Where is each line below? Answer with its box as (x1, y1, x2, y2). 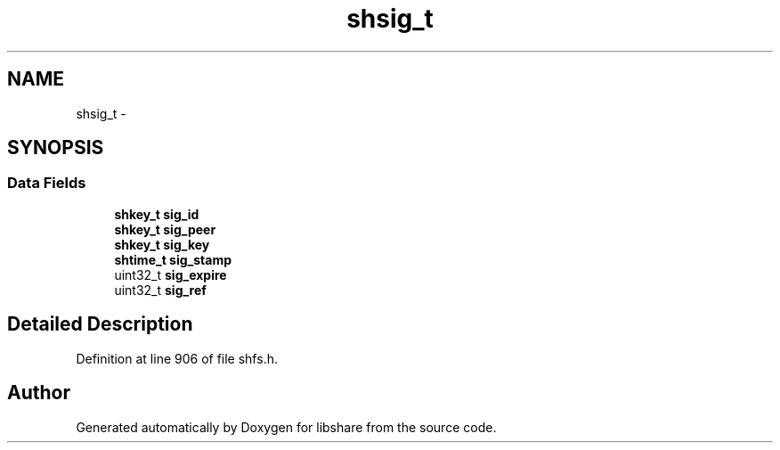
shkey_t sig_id (114, 206, 199, 222)
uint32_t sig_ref (114, 282, 207, 298)
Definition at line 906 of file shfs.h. (76, 350, 278, 366)
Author (7, 381, 70, 405)
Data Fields (7, 174, 86, 192)
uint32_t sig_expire (114, 266, 227, 282)
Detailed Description (7, 313, 193, 336)
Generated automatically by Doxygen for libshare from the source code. (76, 419, 497, 435)
